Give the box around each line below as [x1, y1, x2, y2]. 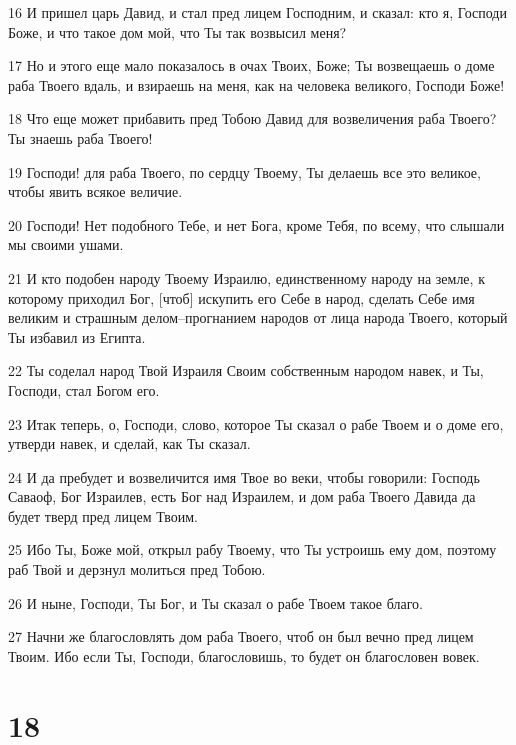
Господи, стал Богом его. [8, 379, 160, 400]
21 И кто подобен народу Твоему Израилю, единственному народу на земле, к [8, 267, 485, 288]
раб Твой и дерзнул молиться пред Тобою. [8, 559, 266, 580]
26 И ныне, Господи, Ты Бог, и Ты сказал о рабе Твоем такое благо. [8, 592, 424, 613]
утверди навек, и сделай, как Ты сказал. [8, 433, 251, 454]
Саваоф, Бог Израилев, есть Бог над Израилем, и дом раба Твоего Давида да [8, 486, 476, 507]
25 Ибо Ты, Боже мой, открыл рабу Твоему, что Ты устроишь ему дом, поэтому [8, 539, 497, 560]
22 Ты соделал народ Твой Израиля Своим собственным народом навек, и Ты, [8, 360, 484, 381]
